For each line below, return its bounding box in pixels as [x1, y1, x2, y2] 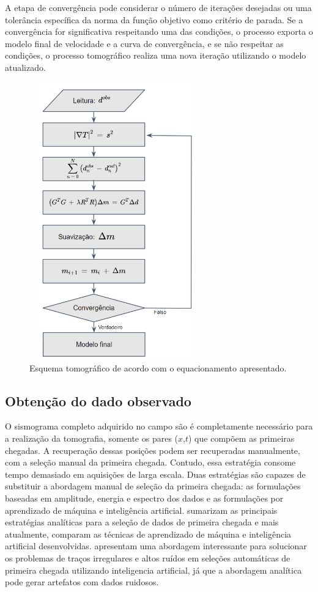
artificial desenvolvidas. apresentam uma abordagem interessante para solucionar [5, 539, 307, 552]
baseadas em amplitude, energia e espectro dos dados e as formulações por [5, 492, 284, 505]
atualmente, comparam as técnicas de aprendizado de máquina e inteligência [5, 527, 292, 540]
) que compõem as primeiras [188, 432, 295, 445]
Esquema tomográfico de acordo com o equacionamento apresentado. [29, 361, 287, 374]
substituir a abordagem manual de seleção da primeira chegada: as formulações [5, 480, 301, 492]
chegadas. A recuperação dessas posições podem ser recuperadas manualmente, [5, 444, 300, 456]
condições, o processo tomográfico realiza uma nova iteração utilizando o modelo [5, 49, 306, 62]
